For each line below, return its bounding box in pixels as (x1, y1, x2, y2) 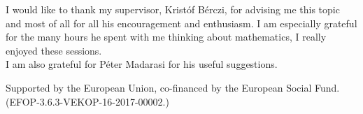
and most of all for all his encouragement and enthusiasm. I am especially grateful (6, 15, 357, 30)
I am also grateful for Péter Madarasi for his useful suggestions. (6, 57, 278, 71)
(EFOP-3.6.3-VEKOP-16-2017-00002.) (6, 94, 169, 108)
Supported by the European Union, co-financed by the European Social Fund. (6, 80, 340, 94)
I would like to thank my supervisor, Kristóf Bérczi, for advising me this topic (6, 2, 340, 16)
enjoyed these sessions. (6, 43, 102, 57)
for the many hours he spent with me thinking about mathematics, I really (6, 29, 327, 44)
